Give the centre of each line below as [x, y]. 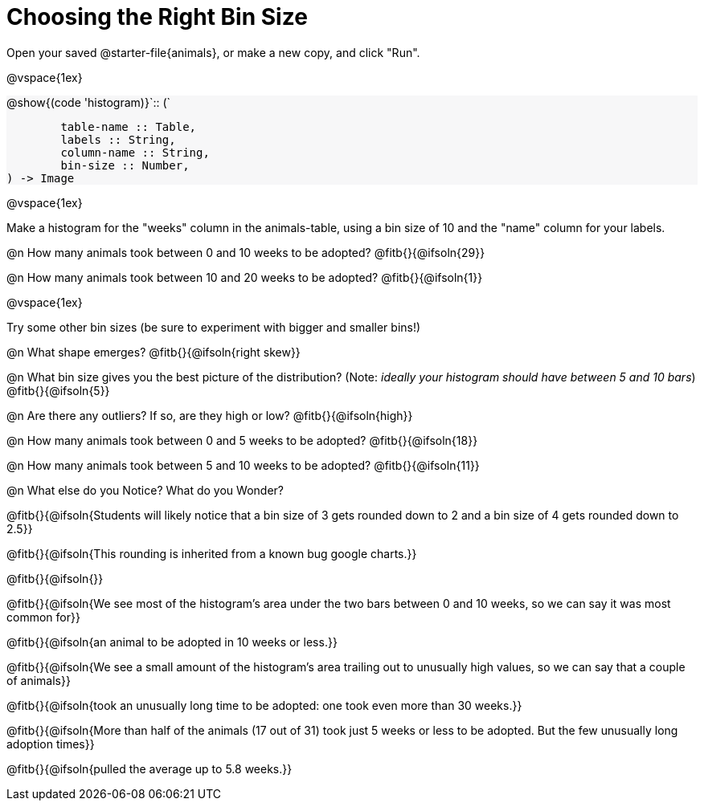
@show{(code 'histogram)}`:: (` [89, 102]
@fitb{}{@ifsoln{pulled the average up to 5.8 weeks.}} [149, 768]
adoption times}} [51, 744]
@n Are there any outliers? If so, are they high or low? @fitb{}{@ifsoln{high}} [210, 415]
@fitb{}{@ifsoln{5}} [58, 390]
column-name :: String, [135, 152]
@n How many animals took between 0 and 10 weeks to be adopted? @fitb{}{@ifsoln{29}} [246, 252]
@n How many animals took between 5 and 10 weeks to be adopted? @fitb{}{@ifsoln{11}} [243, 465]
